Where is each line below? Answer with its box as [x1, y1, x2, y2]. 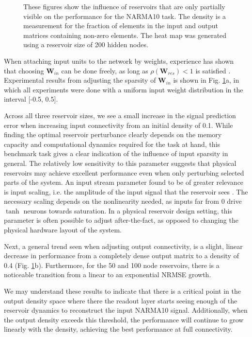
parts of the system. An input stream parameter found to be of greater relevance [4, 177, 244, 187]
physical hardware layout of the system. [4, 225, 122, 235]
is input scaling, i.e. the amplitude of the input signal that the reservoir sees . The [4, 186, 248, 196]
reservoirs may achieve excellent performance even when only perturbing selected [4, 167, 244, 177]
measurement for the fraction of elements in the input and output [23, 20, 219, 31]
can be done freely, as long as [61, 65, 148, 75]
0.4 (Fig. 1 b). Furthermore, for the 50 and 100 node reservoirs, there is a [4, 260, 220, 270]
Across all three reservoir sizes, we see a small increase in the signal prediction [4, 110, 236, 120]
